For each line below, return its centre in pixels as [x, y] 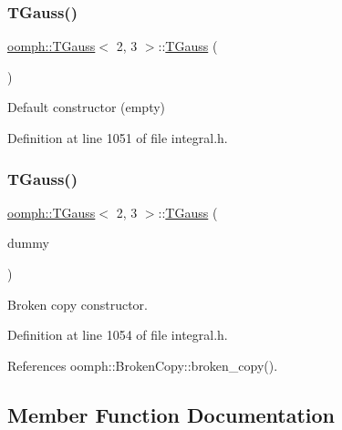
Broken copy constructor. [78, 304]
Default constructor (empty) [87, 107]
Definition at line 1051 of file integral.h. [118, 138]
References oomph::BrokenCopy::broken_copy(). [143, 365]
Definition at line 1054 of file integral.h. [118, 335]
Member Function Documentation [171, 414]
